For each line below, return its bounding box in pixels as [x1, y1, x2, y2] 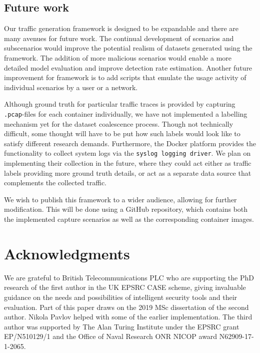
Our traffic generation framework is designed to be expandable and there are [4, 23, 239, 34]
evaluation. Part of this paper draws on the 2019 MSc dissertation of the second [4, 301, 249, 312]
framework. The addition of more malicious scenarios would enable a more [4, 52, 232, 63]
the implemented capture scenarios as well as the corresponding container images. [4, 214, 254, 224]
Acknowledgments [4, 243, 130, 263]
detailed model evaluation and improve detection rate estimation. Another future [4, 62, 252, 73]
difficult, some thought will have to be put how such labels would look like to [4, 128, 240, 139]
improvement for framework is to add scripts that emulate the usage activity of [4, 72, 246, 83]
